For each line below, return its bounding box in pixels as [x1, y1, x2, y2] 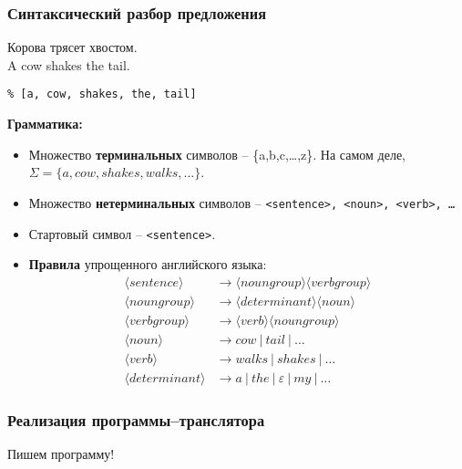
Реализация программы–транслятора [7, 408, 265, 431]
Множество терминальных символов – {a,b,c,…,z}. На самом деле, [28, 144, 406, 163]
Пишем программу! [7, 444, 115, 464]
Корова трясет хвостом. [7, 37, 138, 57]
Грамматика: [7, 114, 83, 133]
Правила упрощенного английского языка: [28, 255, 267, 274]
